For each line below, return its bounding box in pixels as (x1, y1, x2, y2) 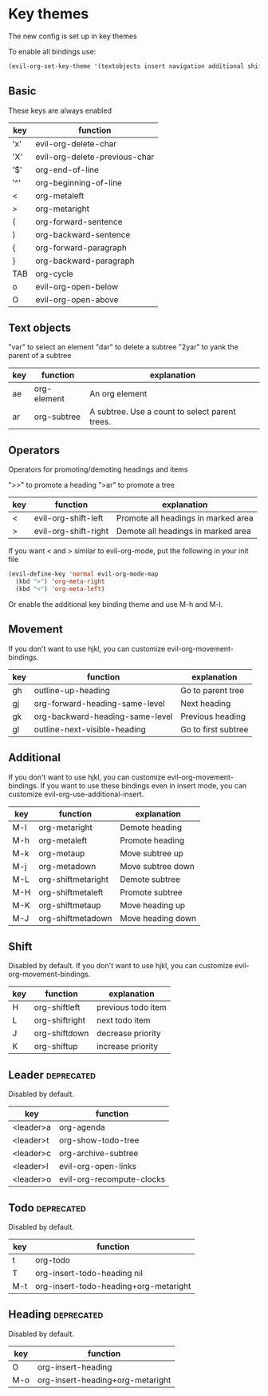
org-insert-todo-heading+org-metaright (35, 1280, 191, 1291)
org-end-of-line (35, 164, 100, 175)
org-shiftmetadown (38, 912, 112, 923)
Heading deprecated (8, 1308, 104, 1322)
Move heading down (119, 912, 197, 923)
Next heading (180, 697, 231, 708)
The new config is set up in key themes (8, 31, 137, 41)
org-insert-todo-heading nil (35, 1267, 144, 1278)
